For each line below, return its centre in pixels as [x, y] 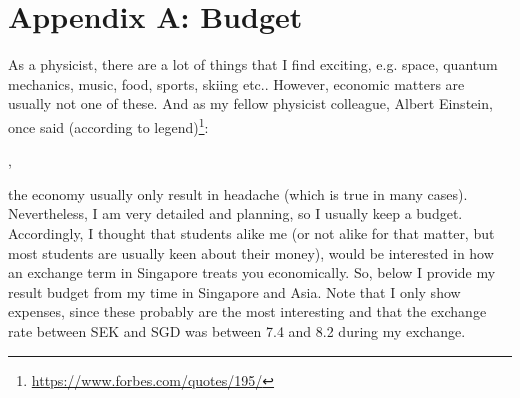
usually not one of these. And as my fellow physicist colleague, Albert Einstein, [250, 103]
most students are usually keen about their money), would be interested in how [251, 252]
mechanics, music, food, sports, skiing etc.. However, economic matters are [236, 83]
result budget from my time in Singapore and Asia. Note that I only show [234, 291]
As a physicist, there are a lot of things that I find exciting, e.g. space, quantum [253, 64]
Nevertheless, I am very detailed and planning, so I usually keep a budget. [235, 213]
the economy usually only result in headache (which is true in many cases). [238, 193]
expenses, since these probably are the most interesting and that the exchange [247, 311]
